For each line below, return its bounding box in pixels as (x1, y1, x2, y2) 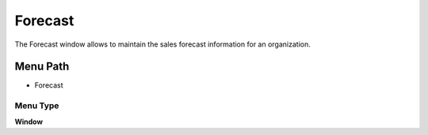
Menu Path (14, 60, 70, 73)
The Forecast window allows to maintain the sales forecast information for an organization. (14, 39, 311, 49)
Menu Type (14, 100, 59, 111)
